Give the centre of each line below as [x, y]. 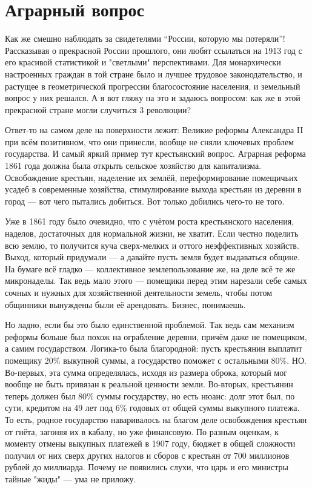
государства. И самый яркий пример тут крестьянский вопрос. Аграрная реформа [155, 153]
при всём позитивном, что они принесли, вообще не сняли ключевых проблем [149, 141]
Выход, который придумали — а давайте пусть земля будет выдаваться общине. [152, 257]
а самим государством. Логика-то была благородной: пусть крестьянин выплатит [154, 348]
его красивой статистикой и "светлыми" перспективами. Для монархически [143, 62]
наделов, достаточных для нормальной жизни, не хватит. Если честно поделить [152, 233]
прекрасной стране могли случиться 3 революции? [98, 109]
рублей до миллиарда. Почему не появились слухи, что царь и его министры [147, 467]
